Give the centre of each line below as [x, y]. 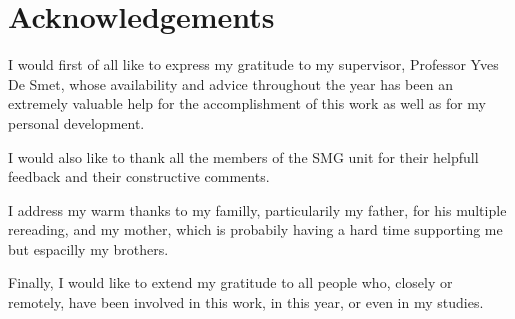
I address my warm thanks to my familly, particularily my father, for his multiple [257, 209]
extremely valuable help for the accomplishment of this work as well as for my [247, 103]
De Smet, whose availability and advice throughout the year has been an [230, 83]
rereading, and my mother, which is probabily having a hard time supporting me [255, 229]
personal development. [76, 122]
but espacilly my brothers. [88, 248]
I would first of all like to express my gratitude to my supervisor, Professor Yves [253, 64]
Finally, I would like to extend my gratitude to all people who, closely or [230, 282]
